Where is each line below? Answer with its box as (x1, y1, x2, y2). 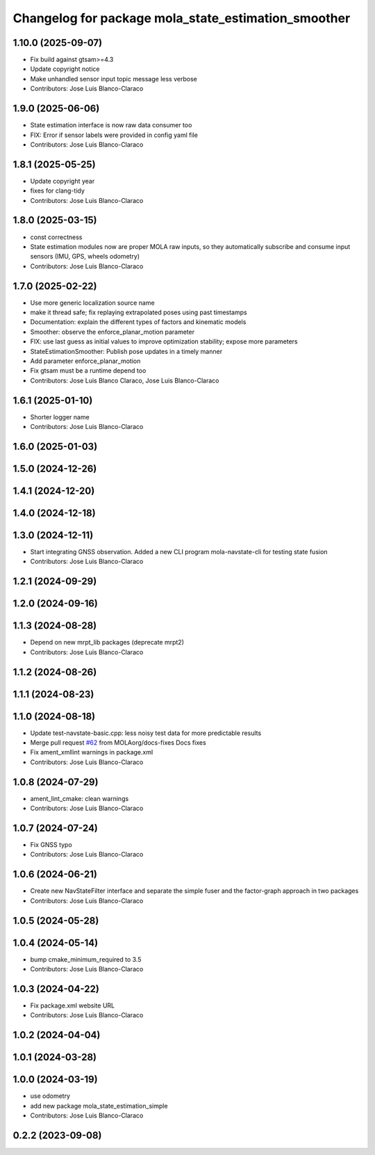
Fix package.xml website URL (30, 1001, 115, 1010)
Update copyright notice (30, 65, 100, 73)
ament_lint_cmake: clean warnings (30, 794, 129, 802)
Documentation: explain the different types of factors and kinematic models (30, 318, 247, 326)
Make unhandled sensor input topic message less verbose (30, 74, 197, 83)
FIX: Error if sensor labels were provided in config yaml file (30, 131, 198, 139)
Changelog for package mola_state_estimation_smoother (12, 10, 351, 26)
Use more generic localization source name (30, 298, 156, 307)
